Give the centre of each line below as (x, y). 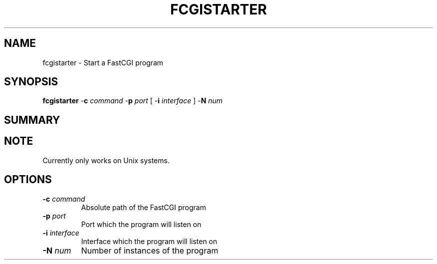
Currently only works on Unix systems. (106, 160)
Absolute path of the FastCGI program (143, 207)
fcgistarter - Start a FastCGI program (103, 62)
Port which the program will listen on (141, 224)
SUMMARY (32, 120)
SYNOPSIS (31, 82)
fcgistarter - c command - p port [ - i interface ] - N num (133, 101)
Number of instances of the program (150, 250)
